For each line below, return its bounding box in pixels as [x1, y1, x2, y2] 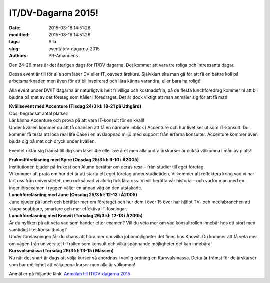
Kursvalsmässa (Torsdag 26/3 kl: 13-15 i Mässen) [9, 248, 114, 254]
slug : [9, 45, 20, 52]
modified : [9, 31, 30, 37]
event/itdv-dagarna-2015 [48, 45, 100, 52]
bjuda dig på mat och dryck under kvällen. [9, 138, 96, 144]
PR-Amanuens [48, 53, 78, 59]
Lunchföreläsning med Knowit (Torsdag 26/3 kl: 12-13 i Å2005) [9, 213, 143, 219]
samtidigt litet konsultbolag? [9, 227, 67, 233]
